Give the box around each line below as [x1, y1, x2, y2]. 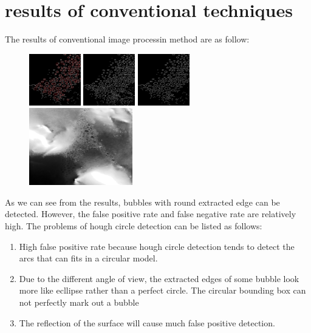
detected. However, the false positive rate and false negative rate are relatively [5, 207, 296, 220]
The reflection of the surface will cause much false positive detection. [19, 316, 275, 329]
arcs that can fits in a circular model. [19, 252, 158, 264]
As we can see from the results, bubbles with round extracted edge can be [5, 195, 280, 208]
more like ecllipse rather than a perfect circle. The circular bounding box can [19, 284, 306, 297]
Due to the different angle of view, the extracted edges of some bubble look [19, 272, 299, 284]
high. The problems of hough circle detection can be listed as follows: [5, 220, 262, 232]
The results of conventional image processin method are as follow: [5, 33, 250, 45]
